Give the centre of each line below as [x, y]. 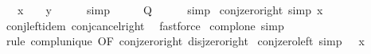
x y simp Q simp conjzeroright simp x [170, 10]
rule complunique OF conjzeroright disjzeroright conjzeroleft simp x [185, 41]
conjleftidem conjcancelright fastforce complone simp [145, 25]
